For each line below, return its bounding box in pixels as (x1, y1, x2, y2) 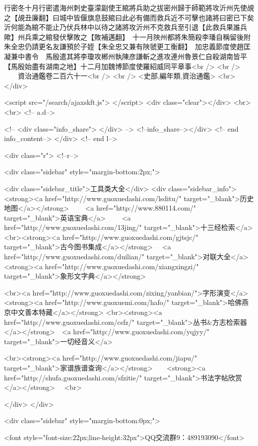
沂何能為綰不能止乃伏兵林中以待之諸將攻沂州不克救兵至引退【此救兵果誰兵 (4, 22, 247, 32)
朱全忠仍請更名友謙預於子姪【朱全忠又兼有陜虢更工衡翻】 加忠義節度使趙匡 (4, 41, 251, 52)
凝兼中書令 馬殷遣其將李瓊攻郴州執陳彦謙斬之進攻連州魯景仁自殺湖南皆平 (4, 51, 247, 61)
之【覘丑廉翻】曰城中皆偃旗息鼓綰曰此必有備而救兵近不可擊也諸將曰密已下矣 (4, 12, 254, 22)
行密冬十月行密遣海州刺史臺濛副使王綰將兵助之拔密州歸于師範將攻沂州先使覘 (4, 2, 254, 12)
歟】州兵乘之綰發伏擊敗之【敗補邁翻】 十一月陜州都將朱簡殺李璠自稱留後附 (4, 31, 251, 42)
